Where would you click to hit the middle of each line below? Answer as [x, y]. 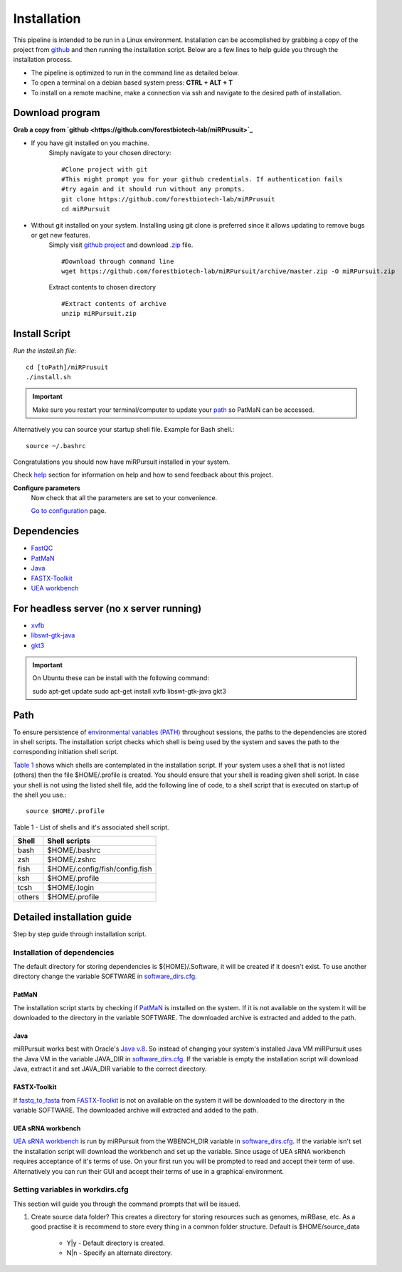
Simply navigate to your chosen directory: [110, 153]
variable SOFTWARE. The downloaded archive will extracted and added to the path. [136, 1110]
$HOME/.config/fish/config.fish [100, 869]
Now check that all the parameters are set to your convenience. [124, 498]
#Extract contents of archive [114, 303]
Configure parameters [47, 488]
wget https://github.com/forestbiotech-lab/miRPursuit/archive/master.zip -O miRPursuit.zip [228, 271]
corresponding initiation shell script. [66, 752]
